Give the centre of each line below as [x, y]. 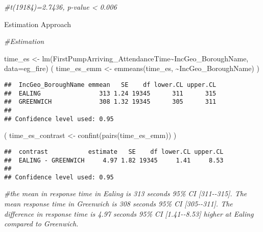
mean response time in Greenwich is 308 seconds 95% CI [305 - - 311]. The [118, 204]
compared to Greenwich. [41, 224]
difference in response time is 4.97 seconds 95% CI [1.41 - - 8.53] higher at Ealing [129, 213]
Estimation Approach [38, 24]
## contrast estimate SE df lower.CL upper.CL [114, 152]
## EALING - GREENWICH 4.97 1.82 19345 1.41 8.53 [114, 160]
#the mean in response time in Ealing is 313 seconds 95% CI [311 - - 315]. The [126, 193]
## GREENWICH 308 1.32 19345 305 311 [110, 102]
